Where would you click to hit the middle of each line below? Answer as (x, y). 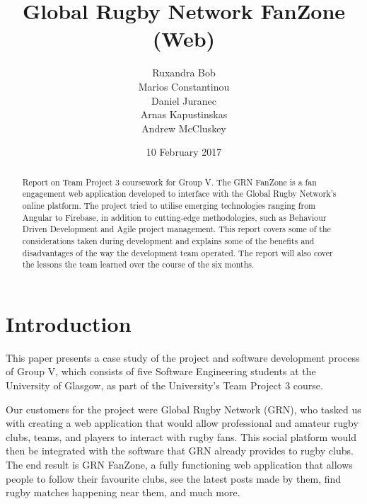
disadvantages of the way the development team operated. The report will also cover (177, 252)
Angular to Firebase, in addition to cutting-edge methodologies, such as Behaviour (174, 217)
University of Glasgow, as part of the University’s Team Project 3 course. (164, 385)
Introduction (69, 323)
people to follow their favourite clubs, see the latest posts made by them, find (174, 478)
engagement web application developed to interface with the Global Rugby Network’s (179, 194)
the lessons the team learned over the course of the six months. (138, 264)
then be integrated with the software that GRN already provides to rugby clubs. (180, 451)
